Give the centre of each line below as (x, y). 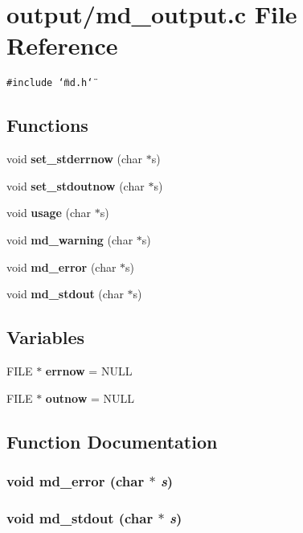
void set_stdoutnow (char (76, 185)
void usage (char (49, 213)
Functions (47, 125)
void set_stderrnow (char (75, 159)
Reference (62, 45)
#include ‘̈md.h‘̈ (50, 83)
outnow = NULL (90, 398)
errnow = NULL (89, 370)
